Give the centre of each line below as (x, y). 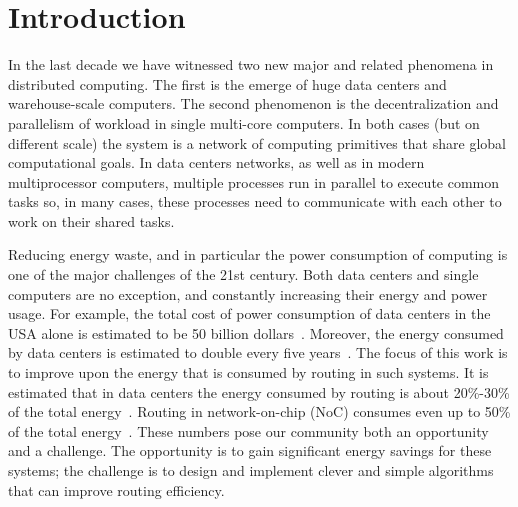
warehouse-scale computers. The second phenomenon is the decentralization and (253, 103)
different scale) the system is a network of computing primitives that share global (257, 142)
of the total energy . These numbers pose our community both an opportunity (248, 430)
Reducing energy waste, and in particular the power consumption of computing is (258, 254)
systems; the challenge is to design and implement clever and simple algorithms (251, 470)
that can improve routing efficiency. (116, 489)
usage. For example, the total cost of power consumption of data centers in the (249, 313)
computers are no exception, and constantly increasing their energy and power (248, 293)
